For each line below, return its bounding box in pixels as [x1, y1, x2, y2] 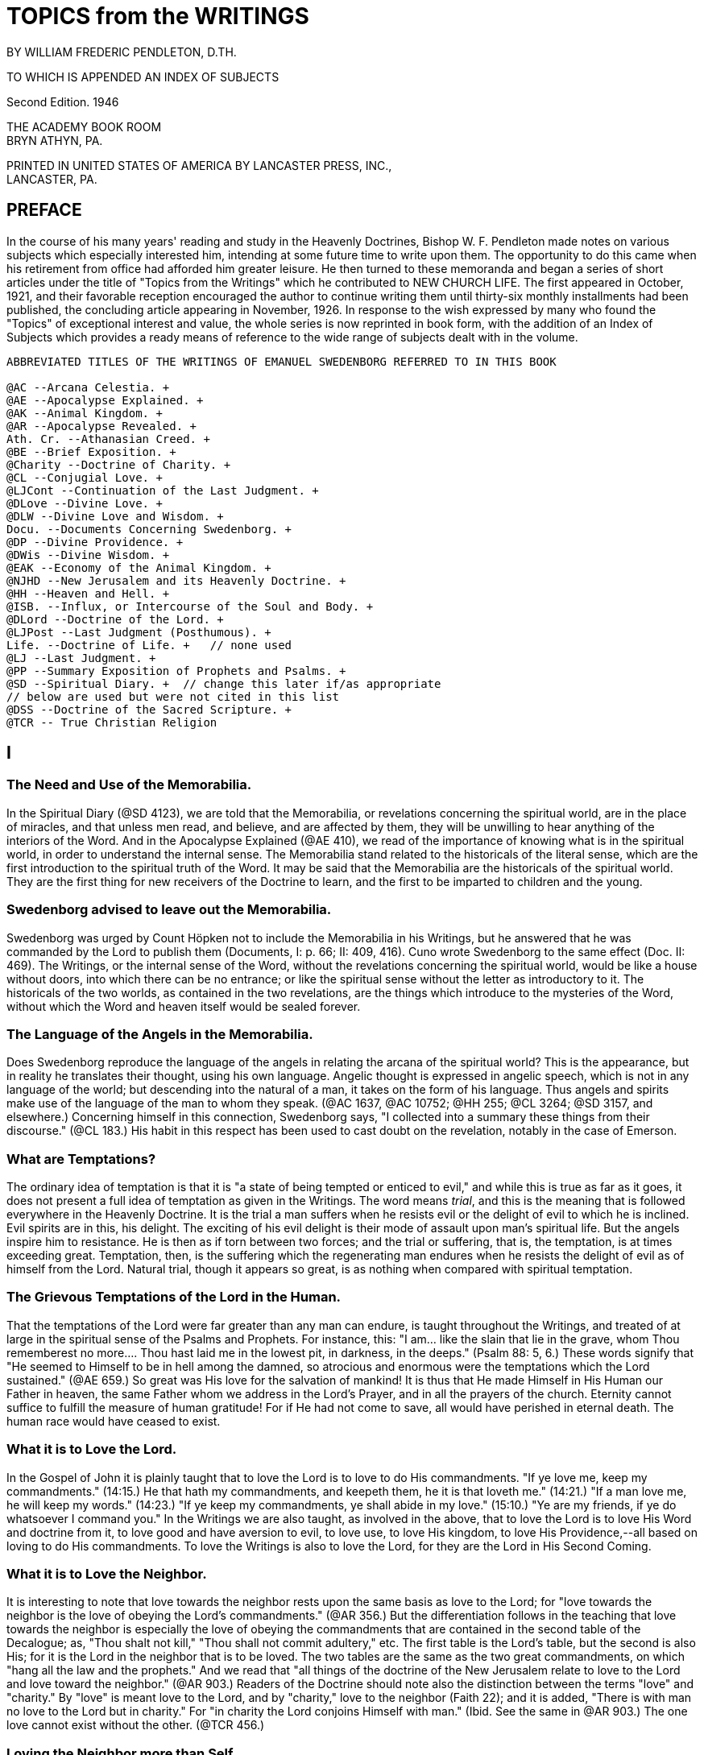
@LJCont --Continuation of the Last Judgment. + [6, 483, 319, 497]
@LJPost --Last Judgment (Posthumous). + [6, 625, 271, 639]
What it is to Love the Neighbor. [6, 1565, 207, 1582]
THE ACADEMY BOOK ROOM [6, 119, 162, 134]
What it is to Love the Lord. [6, 1441, 177, 1458]
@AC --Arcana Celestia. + [6, 380, 170, 394]
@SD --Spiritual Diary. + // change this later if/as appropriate [6, 677, 441, 690]
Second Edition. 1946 [6, 94, 119, 109]
